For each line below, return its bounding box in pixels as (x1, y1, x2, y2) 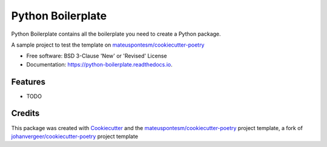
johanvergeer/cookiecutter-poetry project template (11, 132, 139, 140)
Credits (11, 108, 40, 119)
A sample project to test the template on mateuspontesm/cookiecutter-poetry (11, 41, 205, 48)
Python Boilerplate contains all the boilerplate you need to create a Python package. (11, 30, 221, 38)
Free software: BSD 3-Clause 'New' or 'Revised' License (26, 52, 167, 60)
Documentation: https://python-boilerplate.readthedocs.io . (26, 60, 173, 68)
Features (11, 76, 45, 87)
